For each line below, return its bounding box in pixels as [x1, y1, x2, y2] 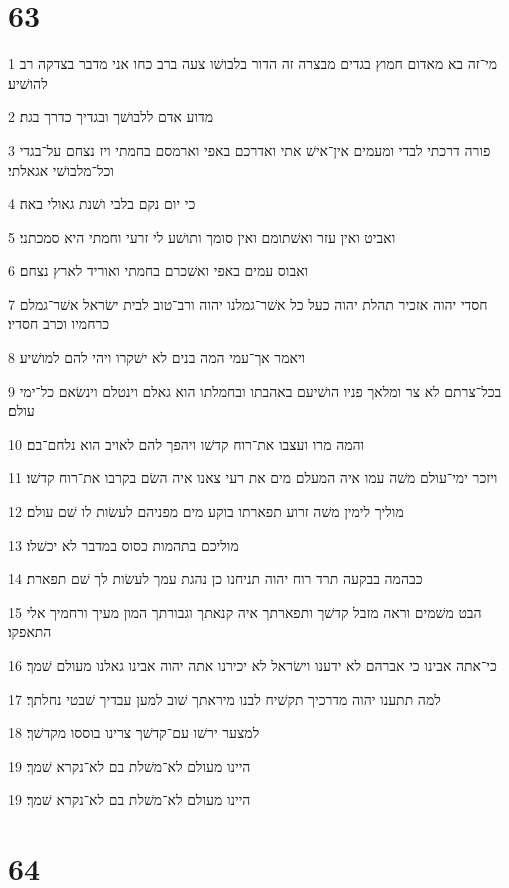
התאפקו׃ [8, 621, 52, 642]
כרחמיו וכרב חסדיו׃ [8, 313, 110, 334]
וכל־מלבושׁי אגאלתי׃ [8, 159, 114, 180]
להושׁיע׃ [8, 72, 48, 93]
